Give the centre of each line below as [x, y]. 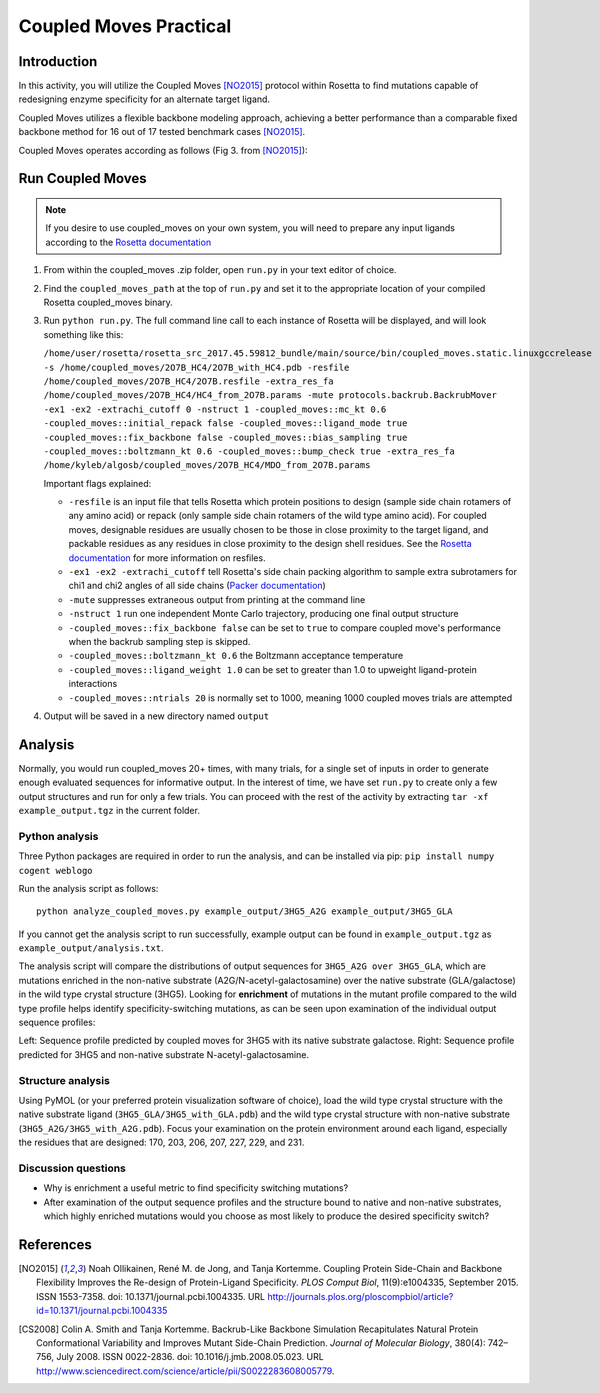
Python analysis [58, 836]
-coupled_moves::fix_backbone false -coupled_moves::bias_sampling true [225, 437]
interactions [93, 684]
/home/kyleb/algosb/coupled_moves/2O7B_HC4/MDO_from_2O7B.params [207, 465]
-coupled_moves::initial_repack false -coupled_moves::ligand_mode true [225, 423]
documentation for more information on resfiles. [167, 557]
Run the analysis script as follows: [88, 888]
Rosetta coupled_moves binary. [108, 302]
